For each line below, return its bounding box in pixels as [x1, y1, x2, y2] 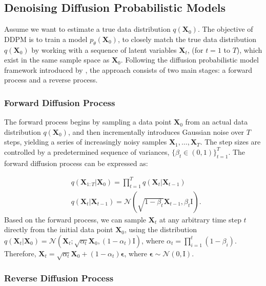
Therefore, [4, 248, 36, 258]
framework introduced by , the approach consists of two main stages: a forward [4, 64, 253, 75]
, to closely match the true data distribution [117, 33, 257, 44]
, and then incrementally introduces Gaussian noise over [68, 126, 244, 137]
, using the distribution [124, 224, 197, 235]
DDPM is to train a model [4, 33, 88, 44]
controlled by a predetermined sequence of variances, [4, 146, 170, 157]
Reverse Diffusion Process [4, 271, 114, 284]
